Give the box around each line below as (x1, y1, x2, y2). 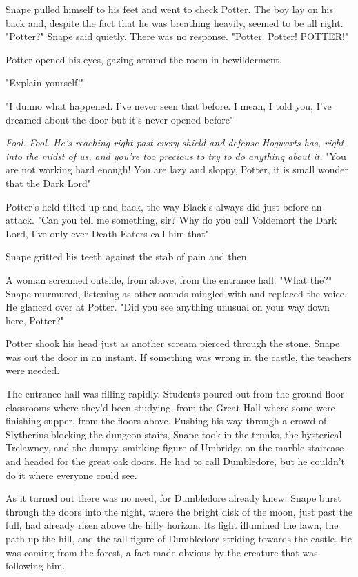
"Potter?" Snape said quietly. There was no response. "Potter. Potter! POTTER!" (6, 29, 349, 43)
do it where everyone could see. (6, 467, 137, 482)
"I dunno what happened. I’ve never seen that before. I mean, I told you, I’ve (6, 98, 332, 113)
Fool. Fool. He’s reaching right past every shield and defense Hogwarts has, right (6, 135, 344, 150)
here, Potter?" (6, 313, 64, 327)
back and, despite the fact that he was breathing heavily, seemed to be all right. (6, 15, 344, 30)
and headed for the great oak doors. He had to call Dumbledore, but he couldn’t (6, 454, 346, 469)
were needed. (6, 363, 60, 378)
